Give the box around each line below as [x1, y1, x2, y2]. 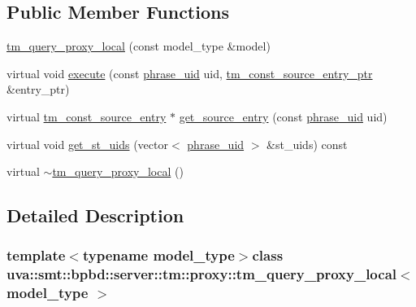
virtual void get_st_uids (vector [6, 135, 168, 152]
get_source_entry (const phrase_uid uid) [179, 107, 388, 125]
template [6, 245, 66, 265]
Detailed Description [6, 203, 184, 228]
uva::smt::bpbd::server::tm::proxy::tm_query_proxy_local [6, 264, 396, 284]
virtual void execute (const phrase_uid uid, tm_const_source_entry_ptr [6, 64, 373, 81]
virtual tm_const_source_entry [6, 107, 167, 125]
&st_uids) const [266, 135, 348, 152]
